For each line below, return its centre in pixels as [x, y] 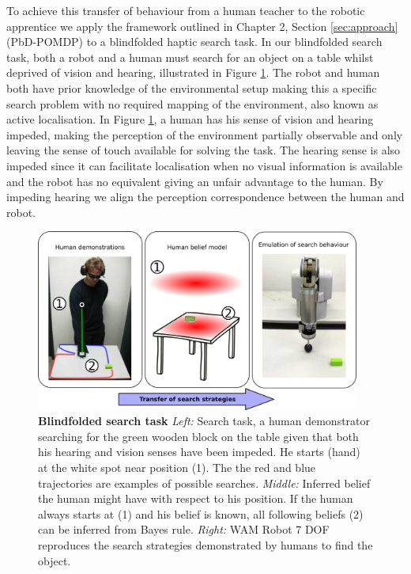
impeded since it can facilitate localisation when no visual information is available [204, 165]
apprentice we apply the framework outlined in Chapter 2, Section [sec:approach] [202, 26]
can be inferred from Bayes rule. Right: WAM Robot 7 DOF [184, 529]
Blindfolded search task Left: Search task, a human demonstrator [204, 421]
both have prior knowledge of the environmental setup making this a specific [192, 87]
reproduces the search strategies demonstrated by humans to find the [205, 545]
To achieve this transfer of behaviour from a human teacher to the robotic [186, 10]
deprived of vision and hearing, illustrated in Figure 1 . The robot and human [193, 72]
